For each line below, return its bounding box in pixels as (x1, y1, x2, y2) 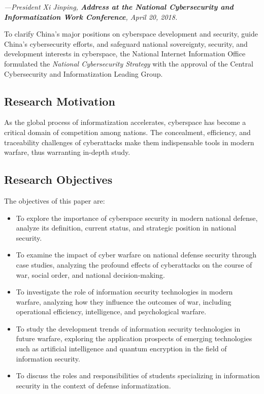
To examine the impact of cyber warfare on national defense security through (16, 249, 257, 260)
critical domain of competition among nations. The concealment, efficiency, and (4, 126, 251, 137)
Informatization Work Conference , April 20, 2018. (4, 11, 178, 22)
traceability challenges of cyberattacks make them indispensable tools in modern (4, 137, 254, 147)
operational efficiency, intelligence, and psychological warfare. (16, 306, 207, 317)
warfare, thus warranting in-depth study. (4, 147, 130, 157)
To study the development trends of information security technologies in (16, 323, 241, 334)
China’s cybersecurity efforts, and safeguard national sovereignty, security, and (4, 38, 248, 49)
